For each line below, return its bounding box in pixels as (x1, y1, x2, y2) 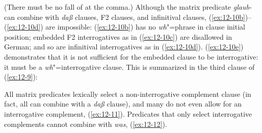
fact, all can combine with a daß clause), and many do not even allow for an (4, 98, 242, 109)
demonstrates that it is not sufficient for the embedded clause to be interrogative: (4, 51, 258, 62)
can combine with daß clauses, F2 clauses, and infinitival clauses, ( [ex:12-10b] (4, 11, 245, 22)
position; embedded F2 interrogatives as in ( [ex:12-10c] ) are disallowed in (4, 31, 232, 42)
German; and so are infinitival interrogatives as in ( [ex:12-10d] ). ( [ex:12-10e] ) (4, 41, 244, 52)
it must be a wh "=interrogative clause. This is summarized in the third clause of (4, 61, 255, 72)
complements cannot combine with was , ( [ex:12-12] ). (4, 118, 167, 129)
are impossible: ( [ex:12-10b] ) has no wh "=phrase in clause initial (45, 21, 245, 32)
